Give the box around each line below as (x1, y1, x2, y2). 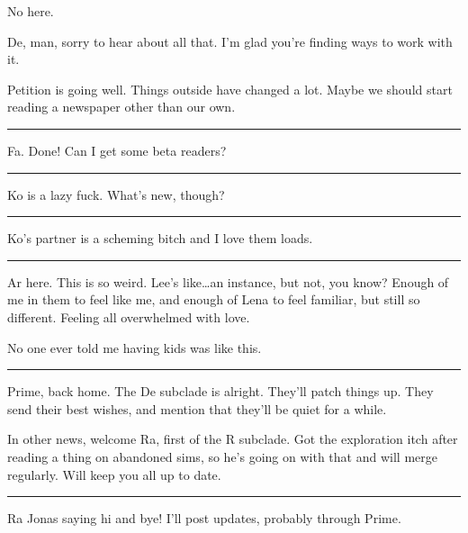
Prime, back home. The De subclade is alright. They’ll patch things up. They (7, 382, 434, 401)
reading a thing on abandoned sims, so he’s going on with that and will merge (7, 447, 437, 465)
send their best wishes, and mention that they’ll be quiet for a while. (7, 399, 387, 418)
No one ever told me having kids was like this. (7, 338, 262, 357)
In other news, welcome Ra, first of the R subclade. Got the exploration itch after (7, 429, 458, 448)
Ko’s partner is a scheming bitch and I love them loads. (7, 229, 313, 248)
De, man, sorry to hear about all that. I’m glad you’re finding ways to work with (7, 32, 453, 50)
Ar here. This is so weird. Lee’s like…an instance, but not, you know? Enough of (7, 272, 449, 291)
